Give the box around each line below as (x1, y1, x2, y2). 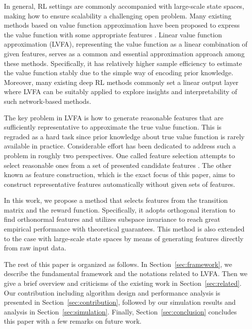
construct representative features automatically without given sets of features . (4, 179, 235, 189)
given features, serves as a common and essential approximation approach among (4, 48, 245, 58)
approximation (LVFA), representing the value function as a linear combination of (4, 39, 248, 49)
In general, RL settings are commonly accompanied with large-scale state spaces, (4, 1, 244, 11)
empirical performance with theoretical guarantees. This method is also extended (4, 224, 245, 234)
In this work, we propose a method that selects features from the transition (4, 195, 228, 205)
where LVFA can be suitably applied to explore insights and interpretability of (4, 86, 237, 97)
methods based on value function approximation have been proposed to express (4, 20, 240, 30)
